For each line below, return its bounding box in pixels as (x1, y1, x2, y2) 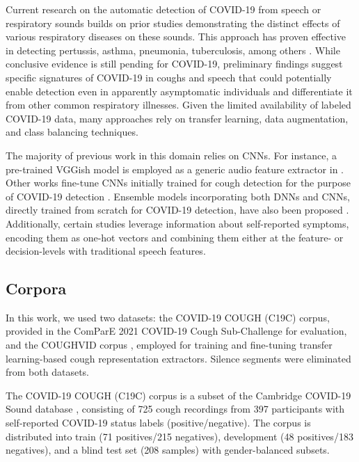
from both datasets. (6, 365, 89, 379)
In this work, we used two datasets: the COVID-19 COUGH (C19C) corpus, (6, 310, 330, 324)
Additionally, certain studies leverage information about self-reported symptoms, (6, 216, 349, 230)
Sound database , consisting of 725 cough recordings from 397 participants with (6, 401, 345, 416)
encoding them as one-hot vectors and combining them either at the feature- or (6, 230, 344, 244)
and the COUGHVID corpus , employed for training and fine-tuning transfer (6, 337, 333, 352)
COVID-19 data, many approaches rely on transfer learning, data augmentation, (6, 111, 349, 125)
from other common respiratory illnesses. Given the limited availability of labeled (6, 97, 351, 112)
